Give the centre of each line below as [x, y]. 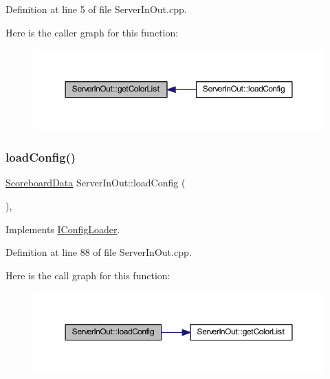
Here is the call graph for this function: [88, 275]
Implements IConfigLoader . [63, 229]
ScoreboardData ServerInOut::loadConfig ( [96, 183]
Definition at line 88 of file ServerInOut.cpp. [99, 252]
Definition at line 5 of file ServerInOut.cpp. [96, 9]
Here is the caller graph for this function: [92, 32]
